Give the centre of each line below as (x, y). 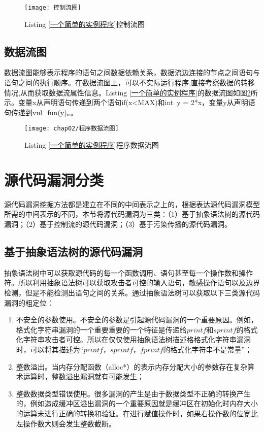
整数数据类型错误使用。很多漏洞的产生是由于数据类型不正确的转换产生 (133, 393)
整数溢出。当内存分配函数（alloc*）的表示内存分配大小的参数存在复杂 (132, 366)
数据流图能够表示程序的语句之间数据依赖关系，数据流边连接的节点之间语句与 (132, 72)
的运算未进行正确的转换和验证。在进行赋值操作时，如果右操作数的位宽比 (137, 413)
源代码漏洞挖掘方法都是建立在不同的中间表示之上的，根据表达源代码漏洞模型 (132, 204)
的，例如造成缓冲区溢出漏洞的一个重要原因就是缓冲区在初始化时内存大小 (137, 403)
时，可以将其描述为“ (50, 349)
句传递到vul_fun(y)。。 (41, 112)
